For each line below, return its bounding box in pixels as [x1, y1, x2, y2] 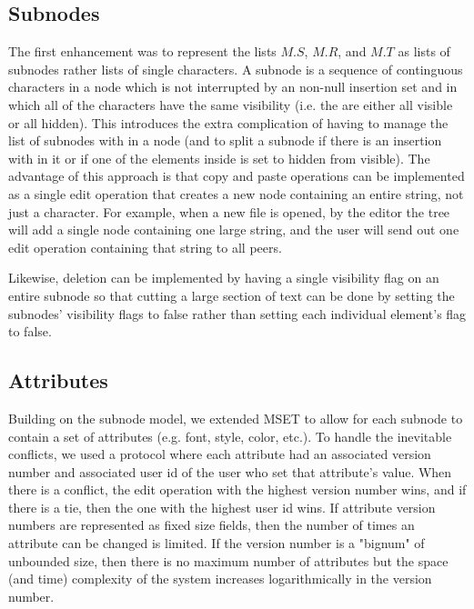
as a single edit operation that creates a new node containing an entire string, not [8, 184, 464, 203]
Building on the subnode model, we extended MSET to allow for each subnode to [8, 408, 463, 427]
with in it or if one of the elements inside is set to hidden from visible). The [8, 148, 430, 167]
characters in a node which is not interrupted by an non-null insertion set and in [8, 77, 458, 96]
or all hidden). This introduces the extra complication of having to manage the [8, 113, 449, 132]
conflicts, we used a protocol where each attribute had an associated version [8, 444, 431, 464]
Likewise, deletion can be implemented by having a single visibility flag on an [8, 268, 439, 287]
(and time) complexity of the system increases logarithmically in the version [8, 569, 432, 588]
